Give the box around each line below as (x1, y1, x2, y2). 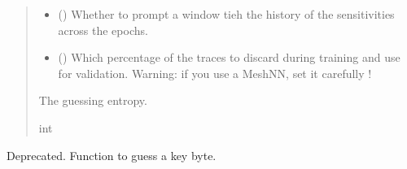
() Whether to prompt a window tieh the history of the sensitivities (58, 6, 395, 22)
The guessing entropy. (38, 92, 147, 109)
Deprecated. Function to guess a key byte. (7, 146, 217, 163)
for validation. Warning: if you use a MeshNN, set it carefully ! (58, 64, 372, 81)
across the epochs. (58, 21, 148, 38)
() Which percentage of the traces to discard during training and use (58, 49, 400, 66)
